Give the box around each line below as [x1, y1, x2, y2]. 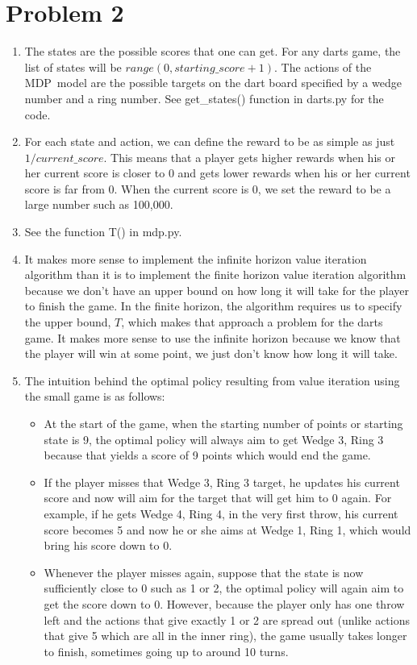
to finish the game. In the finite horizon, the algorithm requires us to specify [24, 297, 402, 314]
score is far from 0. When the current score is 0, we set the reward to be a [24, 180, 391, 197]
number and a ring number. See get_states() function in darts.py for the [24, 89, 384, 106]
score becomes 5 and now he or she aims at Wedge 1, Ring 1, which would [44, 521, 411, 538]
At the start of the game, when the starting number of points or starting [44, 415, 403, 431]
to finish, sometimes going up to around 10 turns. [44, 642, 289, 659]
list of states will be [24, 58, 122, 75]
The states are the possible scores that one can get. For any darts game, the [24, 43, 401, 60]
